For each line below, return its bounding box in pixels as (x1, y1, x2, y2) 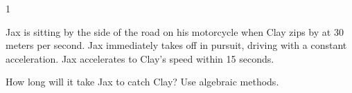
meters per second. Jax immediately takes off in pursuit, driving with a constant (6, 38, 347, 52)
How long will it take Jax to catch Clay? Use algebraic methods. (6, 74, 279, 89)
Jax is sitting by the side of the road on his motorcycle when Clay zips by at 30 (6, 24, 344, 39)
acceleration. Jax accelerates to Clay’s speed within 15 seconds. (6, 51, 274, 65)
